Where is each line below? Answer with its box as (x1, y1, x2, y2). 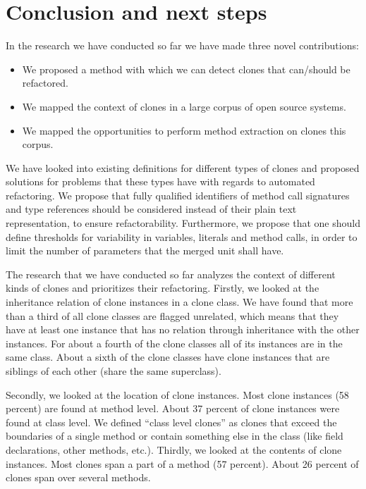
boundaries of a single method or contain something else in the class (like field (6, 428, 343, 443)
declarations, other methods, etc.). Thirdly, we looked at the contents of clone (6, 442, 342, 457)
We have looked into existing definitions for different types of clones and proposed (6, 160, 360, 175)
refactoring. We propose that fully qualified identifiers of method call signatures (6, 187, 350, 202)
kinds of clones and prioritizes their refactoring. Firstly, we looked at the (6, 280, 319, 295)
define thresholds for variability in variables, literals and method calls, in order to (6, 229, 358, 244)
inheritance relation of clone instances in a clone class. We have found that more (6, 295, 353, 309)
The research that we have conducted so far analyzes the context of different (6, 266, 336, 281)
